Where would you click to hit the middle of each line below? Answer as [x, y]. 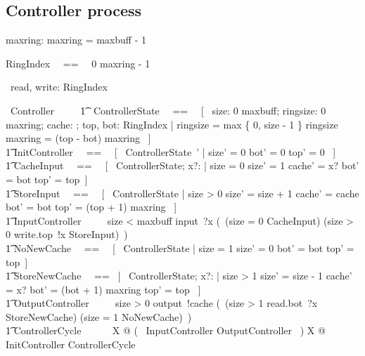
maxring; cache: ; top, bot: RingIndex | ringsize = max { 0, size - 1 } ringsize [172, 124]
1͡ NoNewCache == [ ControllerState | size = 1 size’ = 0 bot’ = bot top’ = [180, 248]
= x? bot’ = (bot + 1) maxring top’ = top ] [103, 289]
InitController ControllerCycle [71, 344]
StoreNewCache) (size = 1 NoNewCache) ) [99, 316]
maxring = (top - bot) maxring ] [78, 138]
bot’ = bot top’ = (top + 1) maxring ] [91, 207]
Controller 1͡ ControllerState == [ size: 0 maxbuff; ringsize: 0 [168, 110]
